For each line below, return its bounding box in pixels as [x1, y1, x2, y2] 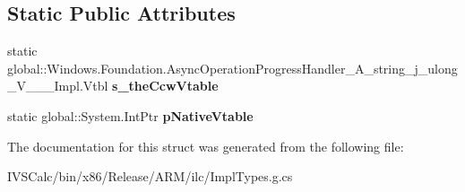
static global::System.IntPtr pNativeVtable [7, 106, 254, 125]
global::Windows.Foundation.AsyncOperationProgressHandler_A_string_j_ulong [7, 58, 458, 77]
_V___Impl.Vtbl [7, 76, 108, 95]
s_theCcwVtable [112, 76, 219, 95]
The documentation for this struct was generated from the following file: [7, 136, 404, 155]
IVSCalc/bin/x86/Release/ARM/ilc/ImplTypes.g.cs [7, 167, 293, 186]
